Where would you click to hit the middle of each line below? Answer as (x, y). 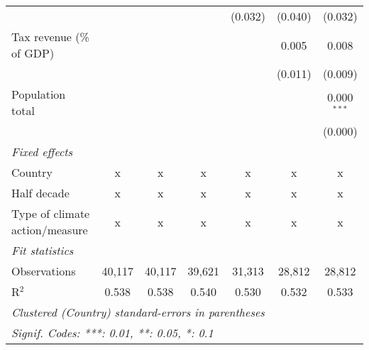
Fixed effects (42, 152)
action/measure (50, 230)
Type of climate (51, 213)
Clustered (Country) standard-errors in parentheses (138, 312)
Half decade (40, 193)
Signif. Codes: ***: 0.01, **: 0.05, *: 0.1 (112, 333)
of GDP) (33, 53)
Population (39, 94)
